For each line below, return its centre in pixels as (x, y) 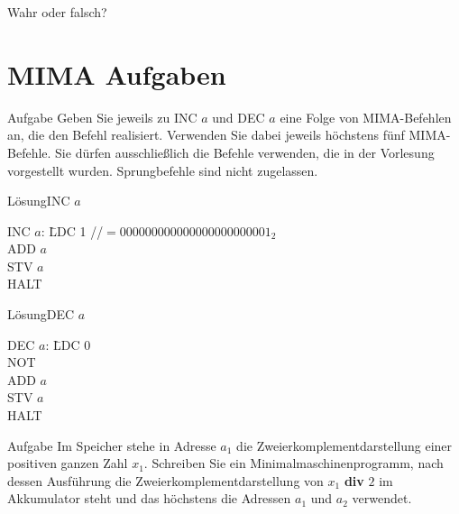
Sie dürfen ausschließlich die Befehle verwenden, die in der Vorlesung (245, 152)
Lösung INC (39, 201)
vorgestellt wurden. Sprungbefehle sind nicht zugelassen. (163, 170)
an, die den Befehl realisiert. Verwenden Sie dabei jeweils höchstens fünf (206, 135)
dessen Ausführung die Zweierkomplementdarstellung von (165, 480)
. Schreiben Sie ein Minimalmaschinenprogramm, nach (294, 463)
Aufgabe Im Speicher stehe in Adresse (112, 445)
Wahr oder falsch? (57, 12)
